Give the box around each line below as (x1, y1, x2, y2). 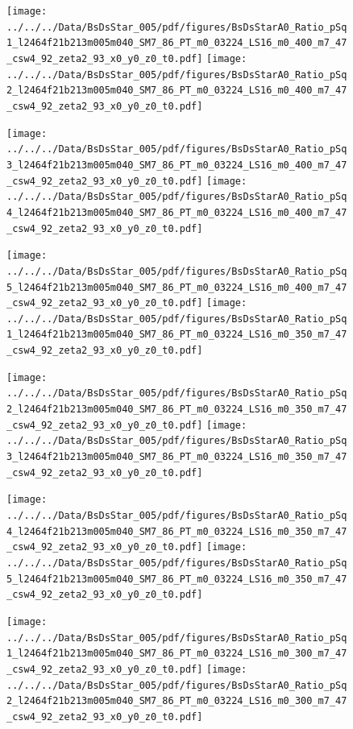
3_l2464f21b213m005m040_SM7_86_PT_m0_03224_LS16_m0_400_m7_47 (6, 159, 347, 171)
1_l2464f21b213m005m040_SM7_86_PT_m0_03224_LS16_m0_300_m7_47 (6, 648, 347, 660)
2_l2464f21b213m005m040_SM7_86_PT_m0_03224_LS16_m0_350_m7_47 (6, 404, 347, 416)
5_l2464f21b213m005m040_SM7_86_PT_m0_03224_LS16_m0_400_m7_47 (6, 281, 347, 293)
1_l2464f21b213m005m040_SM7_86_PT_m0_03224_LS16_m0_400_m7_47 (6, 37, 347, 49)
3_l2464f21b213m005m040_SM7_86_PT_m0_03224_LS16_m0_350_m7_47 (6, 451, 347, 463)
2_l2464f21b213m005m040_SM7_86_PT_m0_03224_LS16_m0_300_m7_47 (6, 695, 347, 707)
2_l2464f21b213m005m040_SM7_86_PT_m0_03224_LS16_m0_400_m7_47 (6, 85, 347, 97)
